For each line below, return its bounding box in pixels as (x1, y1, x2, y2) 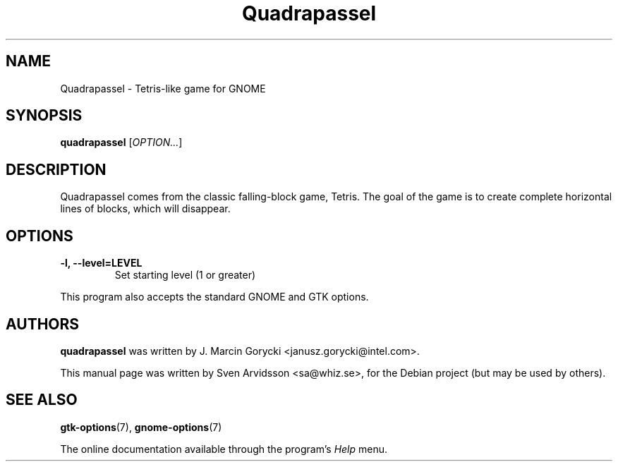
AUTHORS (6, 315, 80, 333)
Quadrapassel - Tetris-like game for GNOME (60, 82, 266, 95)
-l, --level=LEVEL (60, 257, 143, 269)
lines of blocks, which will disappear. (60, 202, 231, 215)
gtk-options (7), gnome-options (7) (60, 420, 222, 433)
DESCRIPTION (6, 160, 107, 178)
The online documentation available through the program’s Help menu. (60, 442, 388, 455)
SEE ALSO (6, 391, 78, 409)
